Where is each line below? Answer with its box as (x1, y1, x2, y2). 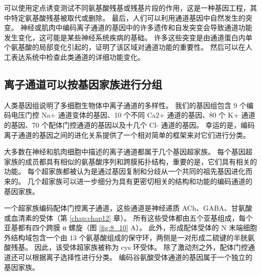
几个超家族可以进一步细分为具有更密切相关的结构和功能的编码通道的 (27, 175, 252, 186)
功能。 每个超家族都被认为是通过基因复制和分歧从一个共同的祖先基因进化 (4, 166, 245, 176)
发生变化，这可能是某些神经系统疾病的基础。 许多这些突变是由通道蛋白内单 (4, 32, 252, 42)
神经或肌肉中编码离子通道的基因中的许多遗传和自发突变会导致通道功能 (20, 22, 252, 33)
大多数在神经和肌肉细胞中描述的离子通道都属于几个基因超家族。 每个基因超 (4, 146, 252, 157)
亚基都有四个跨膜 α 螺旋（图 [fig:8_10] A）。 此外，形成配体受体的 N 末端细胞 (4, 222, 257, 233)
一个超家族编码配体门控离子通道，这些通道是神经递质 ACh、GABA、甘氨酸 (4, 203, 252, 213)
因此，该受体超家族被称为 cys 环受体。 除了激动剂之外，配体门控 (34, 242, 248, 252)
